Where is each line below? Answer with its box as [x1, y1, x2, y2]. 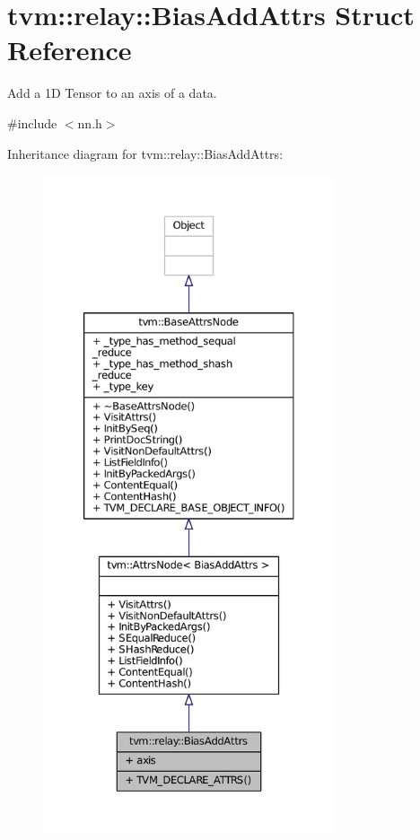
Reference [7, 31, 132, 68]
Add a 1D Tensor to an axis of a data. [7, 83, 217, 102]
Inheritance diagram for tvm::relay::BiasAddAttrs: [7, 144, 284, 162]
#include [7, 113, 57, 132]
